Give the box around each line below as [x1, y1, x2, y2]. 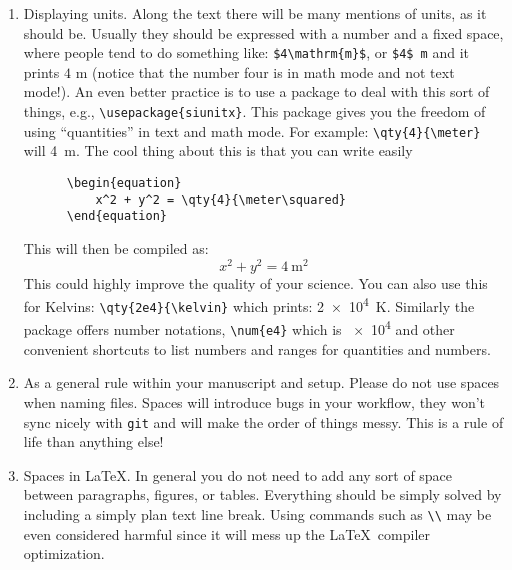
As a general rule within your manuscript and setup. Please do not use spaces [23, 372, 500, 393]
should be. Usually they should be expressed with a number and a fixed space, [23, 22, 504, 43]
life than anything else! [23, 431, 164, 452]
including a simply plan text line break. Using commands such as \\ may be [23, 504, 492, 525]
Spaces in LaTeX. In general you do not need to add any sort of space [23, 464, 453, 485]
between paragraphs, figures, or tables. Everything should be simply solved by [23, 484, 502, 505]
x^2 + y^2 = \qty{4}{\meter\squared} [95, 192, 346, 207]
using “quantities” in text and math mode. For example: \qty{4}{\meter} [23, 120, 481, 141]
